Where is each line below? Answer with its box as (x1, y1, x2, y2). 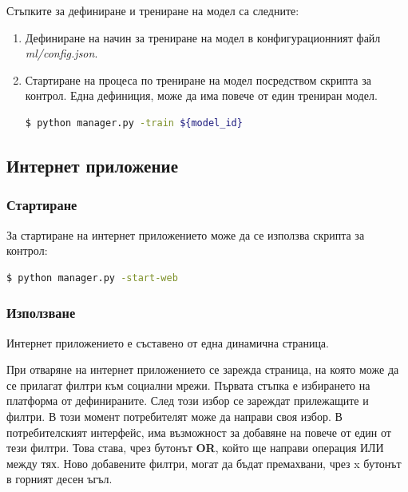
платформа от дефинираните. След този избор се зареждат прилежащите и (6, 392, 369, 409)
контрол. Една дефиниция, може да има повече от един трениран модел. (25, 87, 378, 104)
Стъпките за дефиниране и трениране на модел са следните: (6, 2, 299, 18)
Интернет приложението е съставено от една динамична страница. (6, 334, 329, 351)
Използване (6, 303, 76, 323)
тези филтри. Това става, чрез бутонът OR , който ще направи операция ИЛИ (6, 439, 384, 456)
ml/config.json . (25, 45, 98, 61)
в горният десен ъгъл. (6, 470, 113, 487)
